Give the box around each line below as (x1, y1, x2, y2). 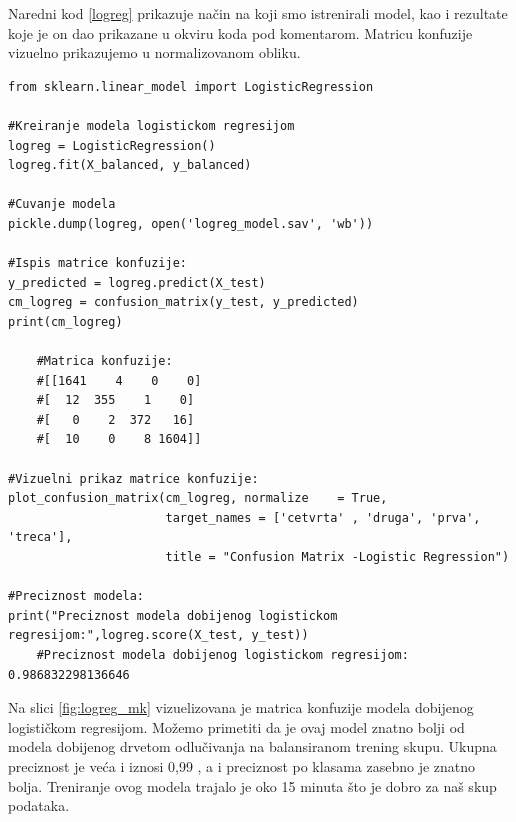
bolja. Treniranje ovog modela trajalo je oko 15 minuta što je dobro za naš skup (8, 775, 497, 796)
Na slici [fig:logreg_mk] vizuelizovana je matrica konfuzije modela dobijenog (8, 697, 474, 718)
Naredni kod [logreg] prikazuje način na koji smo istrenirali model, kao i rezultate (8, 3, 508, 23)
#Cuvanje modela (8, 197, 116, 212)
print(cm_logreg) (8, 314, 123, 329)
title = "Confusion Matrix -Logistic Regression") (165, 550, 510, 565)
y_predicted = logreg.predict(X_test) (8, 275, 266, 290)
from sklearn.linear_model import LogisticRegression (8, 79, 374, 94)
